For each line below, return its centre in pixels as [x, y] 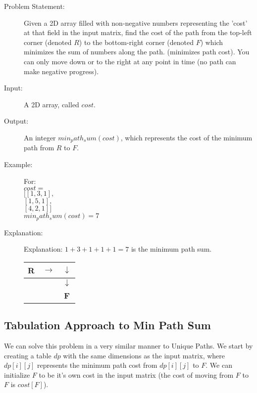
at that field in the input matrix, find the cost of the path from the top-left [138, 32]
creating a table [28, 355]
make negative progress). [61, 71]
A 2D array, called [51, 104]
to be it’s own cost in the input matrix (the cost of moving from [136, 374]
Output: [16, 121]
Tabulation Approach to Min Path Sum [107, 325]
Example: [18, 164]
